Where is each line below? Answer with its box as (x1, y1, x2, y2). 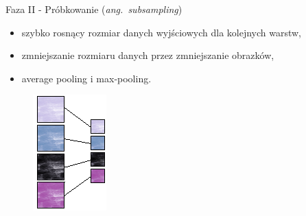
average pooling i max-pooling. (21, 71, 152, 85)
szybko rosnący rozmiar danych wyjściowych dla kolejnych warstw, (21, 25, 302, 39)
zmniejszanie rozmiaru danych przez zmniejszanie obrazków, (21, 48, 274, 62)
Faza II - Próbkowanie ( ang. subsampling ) (5, 2, 183, 16)
